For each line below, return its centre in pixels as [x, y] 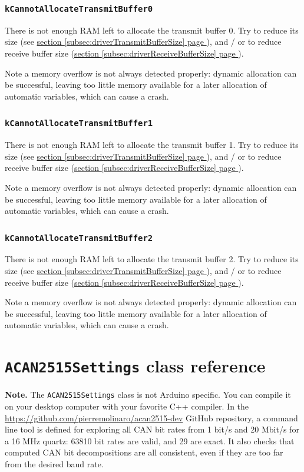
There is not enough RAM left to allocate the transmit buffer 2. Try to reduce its [152, 259]
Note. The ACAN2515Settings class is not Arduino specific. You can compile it [148, 395]
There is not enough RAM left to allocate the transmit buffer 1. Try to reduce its [152, 145]
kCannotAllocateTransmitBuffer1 [79, 123]
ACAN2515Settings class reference [135, 366]
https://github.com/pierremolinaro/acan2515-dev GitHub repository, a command [151, 417]
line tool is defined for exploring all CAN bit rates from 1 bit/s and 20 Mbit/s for [152, 429]
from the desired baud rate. [54, 463]
